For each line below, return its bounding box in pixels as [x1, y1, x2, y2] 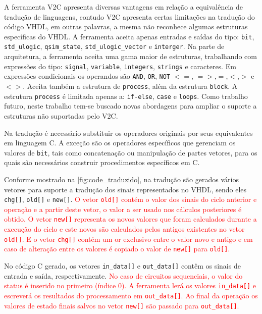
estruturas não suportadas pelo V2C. [4, 110, 118, 121]
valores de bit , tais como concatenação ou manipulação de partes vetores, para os [4, 147, 257, 158]
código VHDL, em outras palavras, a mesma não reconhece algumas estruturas [4, 21, 248, 32]
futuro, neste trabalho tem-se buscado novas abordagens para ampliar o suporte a [4, 100, 257, 111]
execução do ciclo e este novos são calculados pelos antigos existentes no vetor [4, 224, 245, 234]
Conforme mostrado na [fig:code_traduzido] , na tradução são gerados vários [4, 174, 239, 184]
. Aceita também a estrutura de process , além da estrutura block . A [23, 81, 238, 91]
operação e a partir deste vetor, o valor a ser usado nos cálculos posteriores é [4, 203, 242, 214]
